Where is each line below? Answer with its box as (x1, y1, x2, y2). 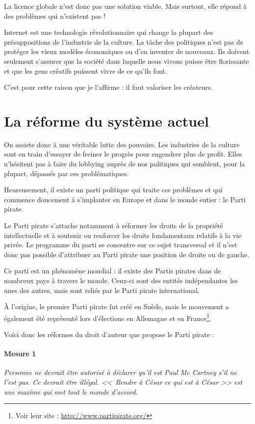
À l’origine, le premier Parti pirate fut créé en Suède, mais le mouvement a (4, 301, 229, 312)
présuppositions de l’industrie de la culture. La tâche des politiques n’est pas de (4, 36, 243, 47)
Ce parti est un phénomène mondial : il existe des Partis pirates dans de (4, 265, 221, 276)
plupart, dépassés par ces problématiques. (4, 168, 129, 178)
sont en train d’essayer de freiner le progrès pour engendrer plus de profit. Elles (4, 149, 242, 159)
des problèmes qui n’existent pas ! (4, 10, 105, 21)
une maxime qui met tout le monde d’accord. (4, 386, 138, 397)
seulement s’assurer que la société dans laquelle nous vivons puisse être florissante (4, 55, 249, 66)
